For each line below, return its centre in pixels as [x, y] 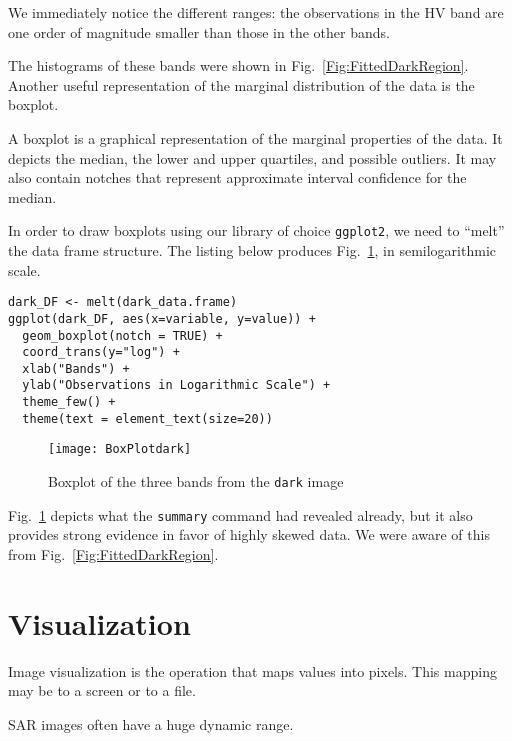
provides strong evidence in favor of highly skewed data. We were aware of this [249, 534]
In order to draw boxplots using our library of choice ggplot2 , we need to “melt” [256, 230]
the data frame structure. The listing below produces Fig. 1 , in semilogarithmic [252, 250]
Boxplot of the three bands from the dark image [196, 481]
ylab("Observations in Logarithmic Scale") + [176, 385]
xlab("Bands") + [76, 368]
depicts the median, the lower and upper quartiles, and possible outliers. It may [252, 157]
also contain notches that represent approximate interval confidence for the [237, 177]
